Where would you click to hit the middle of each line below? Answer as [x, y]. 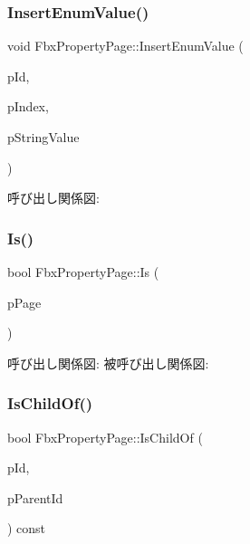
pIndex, [28, 106]
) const [27, 528]
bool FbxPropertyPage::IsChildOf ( [105, 437]
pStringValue [43, 137]
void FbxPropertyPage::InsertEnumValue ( [125, 46]
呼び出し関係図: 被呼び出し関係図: [108, 363]
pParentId [35, 497]
